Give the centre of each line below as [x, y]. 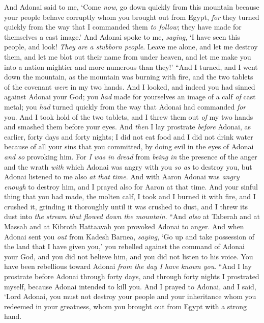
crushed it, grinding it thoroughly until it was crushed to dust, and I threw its [126, 206]
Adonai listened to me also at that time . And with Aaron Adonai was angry [122, 177]
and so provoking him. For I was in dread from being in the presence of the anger [131, 156]
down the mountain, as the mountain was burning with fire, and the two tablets [129, 77]
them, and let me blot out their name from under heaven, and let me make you [128, 56]
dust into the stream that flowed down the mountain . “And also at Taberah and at [132, 216]
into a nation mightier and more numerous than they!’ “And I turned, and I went [131, 66]
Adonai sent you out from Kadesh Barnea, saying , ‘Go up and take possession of [129, 236]
